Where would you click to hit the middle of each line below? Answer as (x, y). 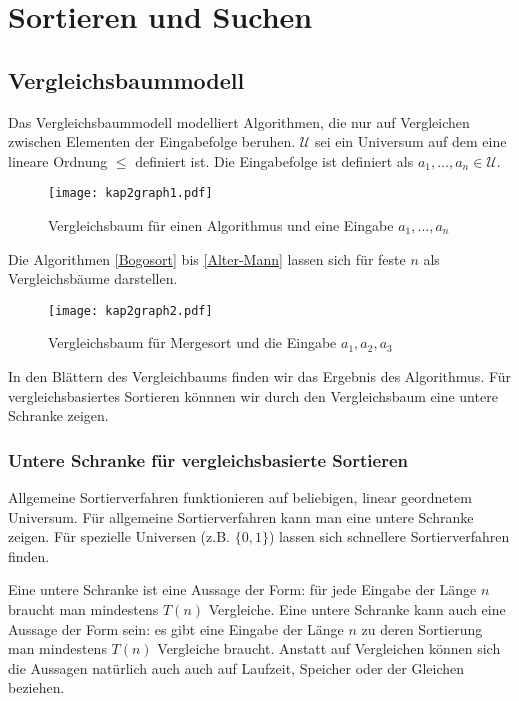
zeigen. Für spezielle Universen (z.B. (119, 536)
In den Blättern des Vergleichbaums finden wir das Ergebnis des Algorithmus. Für (260, 376)
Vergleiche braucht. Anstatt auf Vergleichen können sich (329, 648)
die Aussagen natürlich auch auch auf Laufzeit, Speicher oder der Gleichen (236, 667)
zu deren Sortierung (422, 628)
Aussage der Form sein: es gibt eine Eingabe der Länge (176, 628)
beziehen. (36, 687)
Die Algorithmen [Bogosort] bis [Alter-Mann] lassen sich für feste (207, 258)
